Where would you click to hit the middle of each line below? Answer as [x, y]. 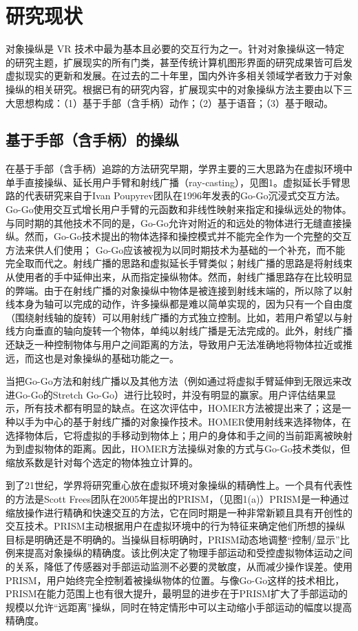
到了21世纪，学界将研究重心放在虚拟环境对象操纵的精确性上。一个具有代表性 [179, 485]
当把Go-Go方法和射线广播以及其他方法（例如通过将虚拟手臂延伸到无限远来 [174, 381]
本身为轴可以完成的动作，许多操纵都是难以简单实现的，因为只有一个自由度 [183, 304]
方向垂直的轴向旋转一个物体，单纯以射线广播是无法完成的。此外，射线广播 [183, 331]
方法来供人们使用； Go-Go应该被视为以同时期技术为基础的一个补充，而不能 [176, 249]
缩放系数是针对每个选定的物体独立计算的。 [102, 462]
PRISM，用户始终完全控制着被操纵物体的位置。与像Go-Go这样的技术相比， [175, 580]
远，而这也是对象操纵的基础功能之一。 [92, 358]
